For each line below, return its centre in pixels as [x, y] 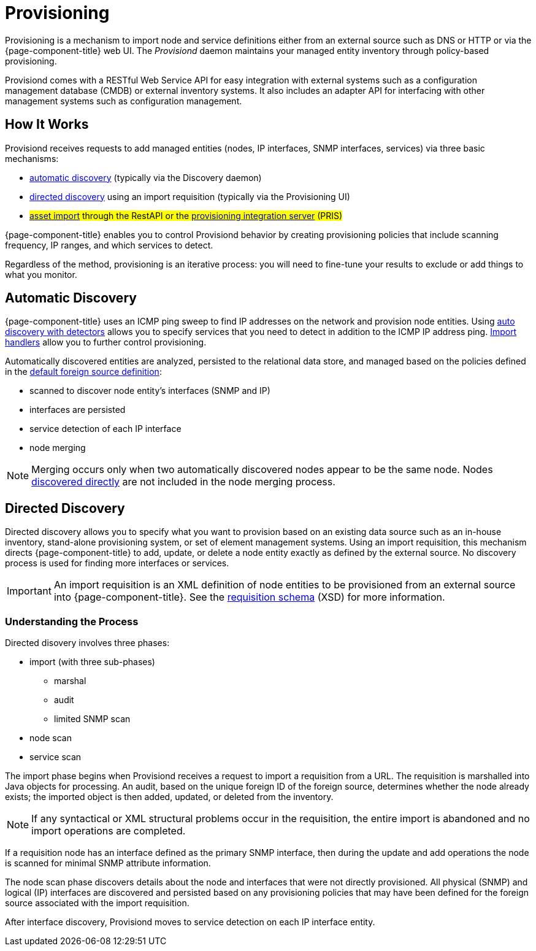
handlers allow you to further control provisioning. [106, 342]
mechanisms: [32, 158]
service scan [56, 757]
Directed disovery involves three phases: [87, 643]
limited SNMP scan [92, 719]
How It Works [47, 125]
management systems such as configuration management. [124, 101]
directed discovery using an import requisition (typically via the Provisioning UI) [190, 196]
